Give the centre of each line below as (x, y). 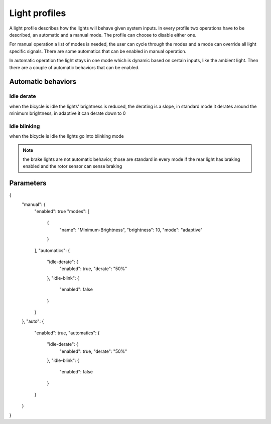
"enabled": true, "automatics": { (67, 333)
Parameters (28, 183)
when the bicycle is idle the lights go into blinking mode (66, 136)
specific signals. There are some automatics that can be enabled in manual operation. (98, 51)
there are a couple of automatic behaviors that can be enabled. (75, 67)
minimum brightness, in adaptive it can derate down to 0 (67, 113)
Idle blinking (25, 126)
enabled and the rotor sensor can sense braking (73, 166)
